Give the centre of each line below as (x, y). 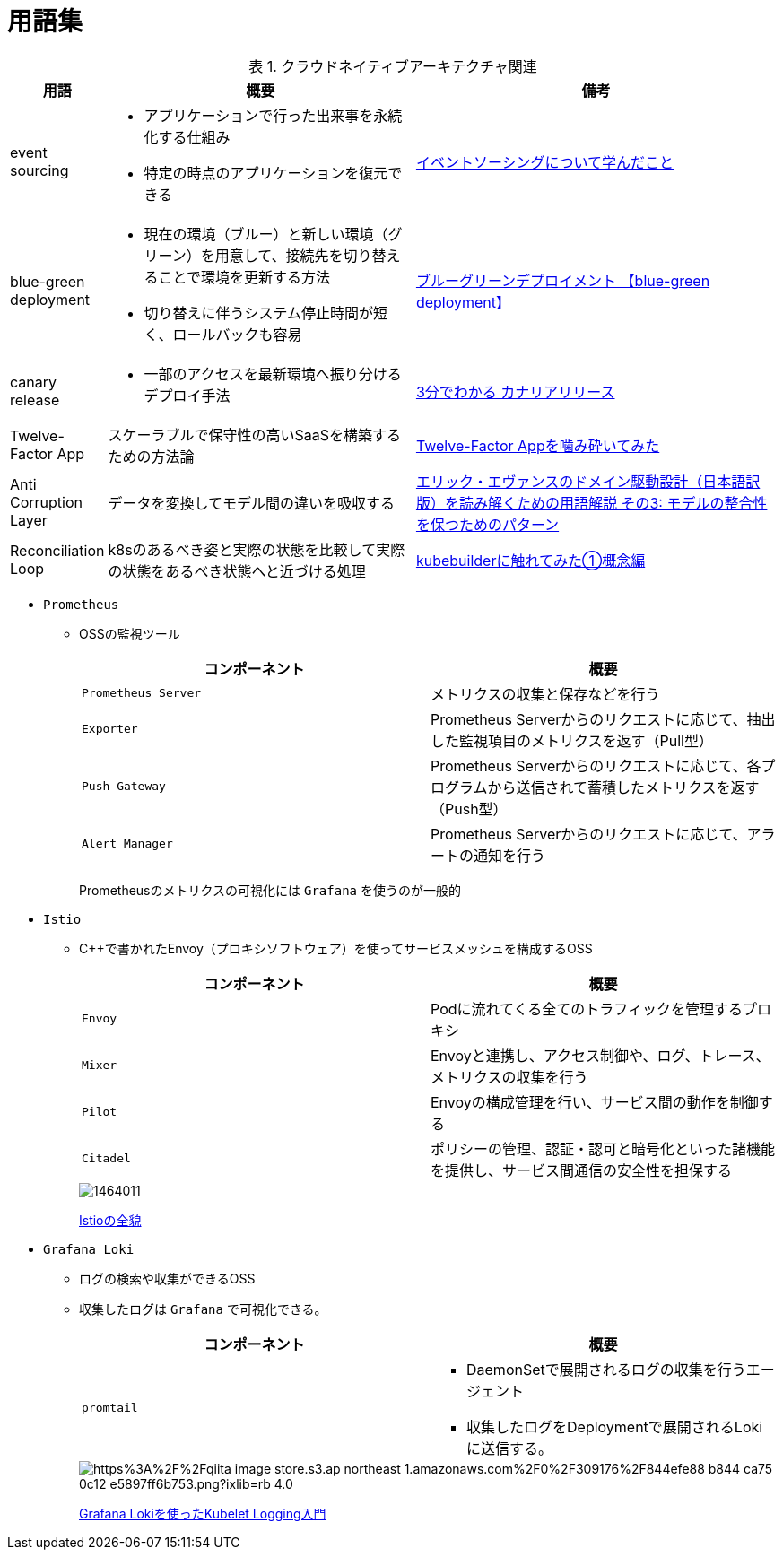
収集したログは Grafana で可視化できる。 (203, 1309)
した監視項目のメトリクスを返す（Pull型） (572, 740)
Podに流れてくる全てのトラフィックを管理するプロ (601, 1009)
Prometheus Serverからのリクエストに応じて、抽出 (603, 719)
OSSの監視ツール (130, 633)
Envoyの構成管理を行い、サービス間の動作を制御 (595, 1102)
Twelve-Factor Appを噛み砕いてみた (538, 445)
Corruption (46, 502)
